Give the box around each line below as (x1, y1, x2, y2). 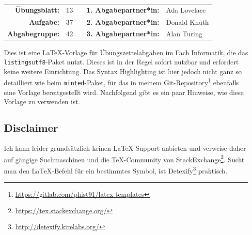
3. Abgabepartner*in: (86, 29, 159, 39)
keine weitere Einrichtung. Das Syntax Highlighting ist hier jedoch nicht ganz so (4, 66, 242, 76)
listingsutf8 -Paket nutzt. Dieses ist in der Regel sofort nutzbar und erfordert (4, 57, 239, 67)
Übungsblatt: (15, 4, 60, 15)
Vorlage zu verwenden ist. (4, 96, 80, 107)
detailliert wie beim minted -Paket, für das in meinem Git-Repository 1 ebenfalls (4, 76, 239, 88)
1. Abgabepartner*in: (86, 4, 159, 15)
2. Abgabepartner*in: (86, 16, 159, 27)
